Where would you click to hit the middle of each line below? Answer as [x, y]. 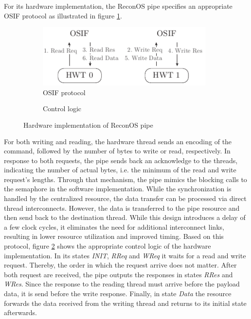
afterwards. [20, 312]
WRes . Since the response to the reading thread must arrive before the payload [122, 284]
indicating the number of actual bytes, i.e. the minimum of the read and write [120, 170]
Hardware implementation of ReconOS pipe [88, 125]
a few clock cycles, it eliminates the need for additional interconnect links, [114, 227]
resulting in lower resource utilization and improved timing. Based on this [114, 236]
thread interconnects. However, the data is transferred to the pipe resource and [122, 208]
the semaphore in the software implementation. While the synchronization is [118, 189]
